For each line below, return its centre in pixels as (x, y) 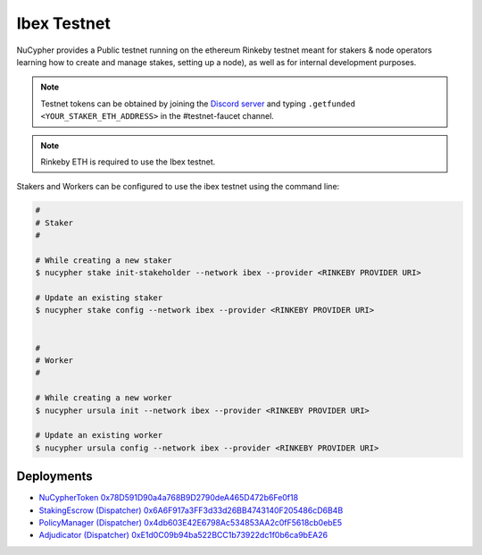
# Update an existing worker (99, 435)
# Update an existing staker (99, 298)
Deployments (54, 477)
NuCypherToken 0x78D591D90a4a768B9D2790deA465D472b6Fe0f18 (169, 498)
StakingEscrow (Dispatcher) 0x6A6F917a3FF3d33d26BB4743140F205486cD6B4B (191, 510)
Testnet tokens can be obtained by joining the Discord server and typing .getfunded (198, 104)
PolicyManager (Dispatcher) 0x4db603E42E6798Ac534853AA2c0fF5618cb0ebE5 (191, 522)
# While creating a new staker (104, 260)
